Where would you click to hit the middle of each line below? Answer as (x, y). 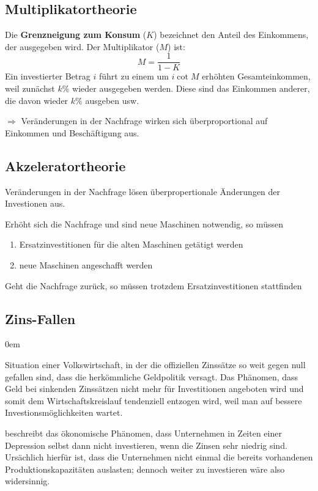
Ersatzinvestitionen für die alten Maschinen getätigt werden (131, 244)
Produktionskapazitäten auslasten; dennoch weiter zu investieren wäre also (145, 469)
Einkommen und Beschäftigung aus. (72, 132)
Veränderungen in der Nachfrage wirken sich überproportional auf (144, 121)
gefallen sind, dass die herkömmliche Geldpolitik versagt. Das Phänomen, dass (152, 376)
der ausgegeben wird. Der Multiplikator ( (82, 46)
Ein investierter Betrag (48, 76)
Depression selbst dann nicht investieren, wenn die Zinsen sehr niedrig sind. (146, 445)
